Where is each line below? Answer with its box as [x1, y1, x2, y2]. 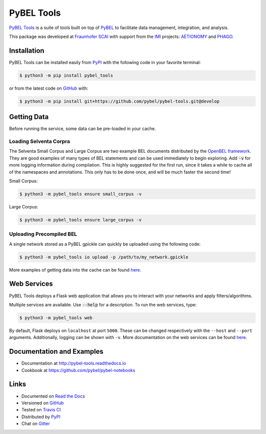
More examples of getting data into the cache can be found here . [9, 267, 141, 273]
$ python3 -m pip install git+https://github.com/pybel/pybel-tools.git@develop [19, 99, 220, 104]
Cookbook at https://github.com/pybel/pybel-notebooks [21, 367, 135, 373]
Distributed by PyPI [21, 414, 61, 420]
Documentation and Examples [9, 347, 103, 356]
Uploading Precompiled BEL [9, 231, 77, 237]
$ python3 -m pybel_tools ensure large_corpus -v [19, 217, 142, 223]
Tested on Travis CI [21, 407, 61, 413]
